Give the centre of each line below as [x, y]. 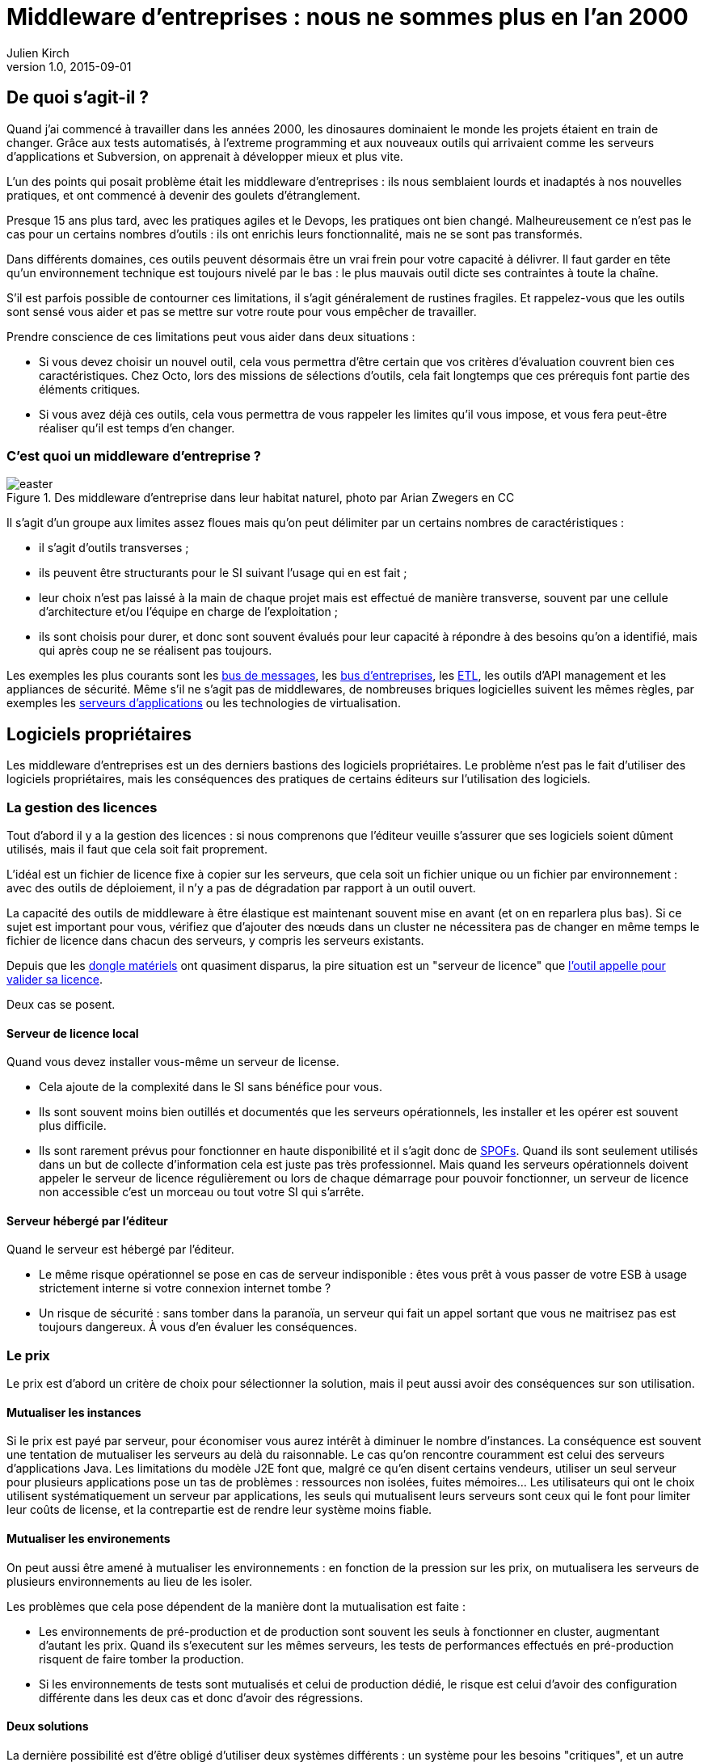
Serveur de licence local [73, 1033]
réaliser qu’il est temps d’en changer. [137, 428]
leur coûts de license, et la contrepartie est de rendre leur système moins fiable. [219, 1510]
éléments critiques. [90, 389]
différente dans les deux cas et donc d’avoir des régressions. [201, 1697]
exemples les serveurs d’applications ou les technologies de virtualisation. [204, 703]
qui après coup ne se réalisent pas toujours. [156, 651]
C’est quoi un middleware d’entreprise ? [134, 455]
